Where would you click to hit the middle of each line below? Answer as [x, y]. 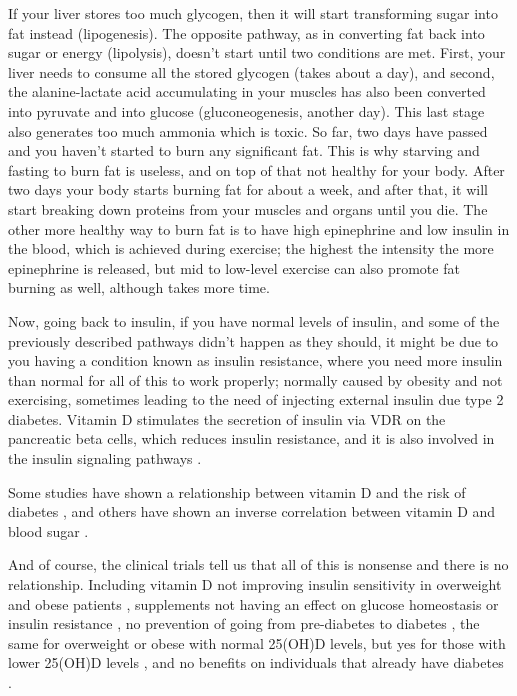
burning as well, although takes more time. [139, 287]
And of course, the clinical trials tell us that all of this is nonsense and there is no [258, 564]
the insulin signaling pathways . [105, 458]
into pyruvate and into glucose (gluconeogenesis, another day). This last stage [246, 110]
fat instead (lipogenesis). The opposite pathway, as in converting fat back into [246, 32]
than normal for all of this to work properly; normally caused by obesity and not [255, 379]
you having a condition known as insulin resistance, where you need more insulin [255, 360]
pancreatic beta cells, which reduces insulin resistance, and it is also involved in [251, 438]
